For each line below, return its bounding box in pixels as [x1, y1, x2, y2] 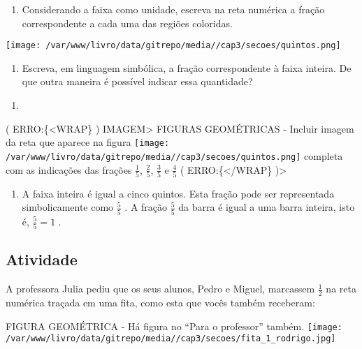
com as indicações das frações [6, 162, 132, 177]
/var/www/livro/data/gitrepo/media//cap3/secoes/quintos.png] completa [6, 148, 343, 163]
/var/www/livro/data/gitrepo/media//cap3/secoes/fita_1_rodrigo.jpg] [6, 334, 336, 344]
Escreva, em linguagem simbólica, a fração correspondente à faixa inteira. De [22, 60, 352, 75]
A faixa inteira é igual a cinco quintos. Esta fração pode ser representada [22, 186, 335, 200]
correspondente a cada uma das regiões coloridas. [22, 15, 233, 30]
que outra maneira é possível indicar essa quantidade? [22, 74, 253, 89]
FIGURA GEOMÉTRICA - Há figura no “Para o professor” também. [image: [6, 318, 342, 333]
